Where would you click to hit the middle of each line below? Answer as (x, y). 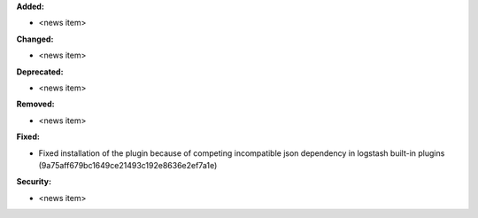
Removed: (35, 104)
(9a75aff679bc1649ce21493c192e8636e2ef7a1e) (128, 165)
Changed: (35, 39)
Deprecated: (40, 72)
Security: (34, 182)
